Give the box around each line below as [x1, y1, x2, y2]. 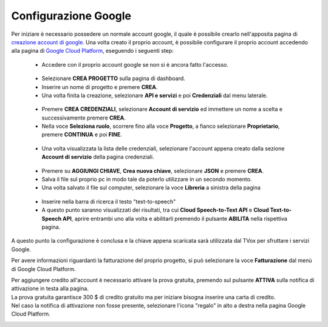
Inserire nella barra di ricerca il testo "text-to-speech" [41, 198, 176, 205]
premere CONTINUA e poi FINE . [41, 131, 123, 138]
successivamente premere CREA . [41, 114, 126, 121]
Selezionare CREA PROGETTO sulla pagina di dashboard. [41, 75, 185, 82]
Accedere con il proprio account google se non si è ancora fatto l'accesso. [41, 61, 229, 68]
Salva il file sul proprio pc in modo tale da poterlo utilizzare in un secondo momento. [41, 176, 252, 183]
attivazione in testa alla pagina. [11, 285, 89, 292]
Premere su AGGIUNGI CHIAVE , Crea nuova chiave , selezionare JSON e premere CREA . [41, 167, 264, 174]
